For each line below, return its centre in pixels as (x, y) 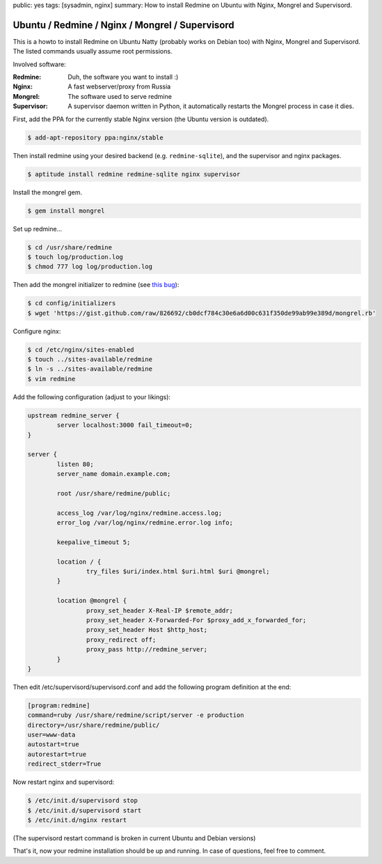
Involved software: (39, 64)
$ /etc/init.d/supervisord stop (83, 801)
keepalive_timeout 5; (94, 542)
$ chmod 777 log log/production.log (90, 267)
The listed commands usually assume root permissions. (93, 52)
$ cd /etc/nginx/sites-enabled (81, 349)
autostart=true (53, 745)
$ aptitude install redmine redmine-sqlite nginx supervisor (134, 174)
